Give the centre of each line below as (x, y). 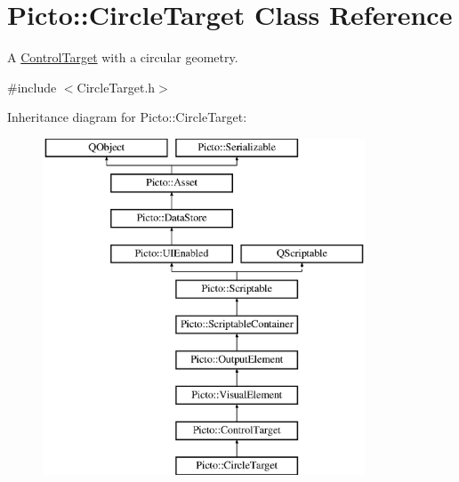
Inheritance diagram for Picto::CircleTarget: (127, 117)
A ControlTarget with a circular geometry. (123, 57)
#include (32, 87)
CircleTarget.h (116, 87)
